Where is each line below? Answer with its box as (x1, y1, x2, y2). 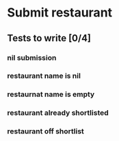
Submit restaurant (7, 5, 113, 21)
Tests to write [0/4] (7, 32, 91, 44)
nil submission (7, 53, 57, 63)
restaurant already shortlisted (7, 108, 109, 118)
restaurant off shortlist (7, 127, 84, 136)
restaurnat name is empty (7, 89, 95, 99)
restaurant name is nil (7, 71, 81, 80)
